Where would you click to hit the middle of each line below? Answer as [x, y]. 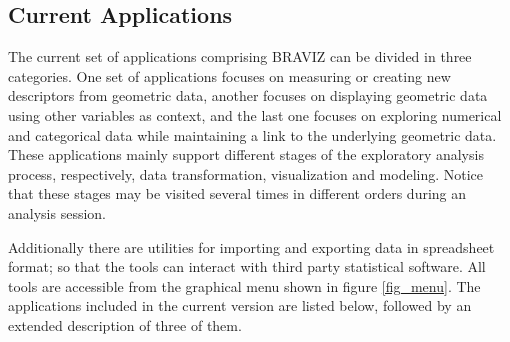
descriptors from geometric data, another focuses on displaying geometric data [248, 95]
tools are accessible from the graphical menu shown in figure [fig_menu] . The [244, 285]
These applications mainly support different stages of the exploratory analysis [246, 154]
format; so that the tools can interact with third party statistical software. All [247, 266]
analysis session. [57, 212]
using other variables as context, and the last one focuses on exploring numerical [255, 114]
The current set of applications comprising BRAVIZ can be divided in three [240, 56]
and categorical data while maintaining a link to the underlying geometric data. [252, 134]
